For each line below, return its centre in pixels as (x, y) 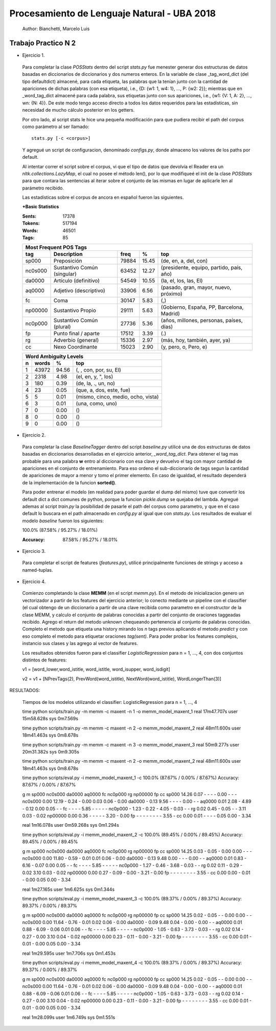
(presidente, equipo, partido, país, (202, 268)
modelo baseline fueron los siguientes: (63, 521)
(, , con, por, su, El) (98, 370)
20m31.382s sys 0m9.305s (51, 751)
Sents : (29, 216)
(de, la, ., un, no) (95, 383)
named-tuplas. (38, 570)
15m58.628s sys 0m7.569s (50, 719)
